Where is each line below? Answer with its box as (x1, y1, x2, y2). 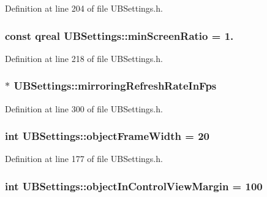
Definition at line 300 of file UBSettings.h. (5, 102, 163, 115)
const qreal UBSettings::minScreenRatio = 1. (5, 28, 234, 43)
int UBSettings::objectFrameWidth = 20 (5, 128, 209, 144)
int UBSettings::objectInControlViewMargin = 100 (5, 178, 263, 193)
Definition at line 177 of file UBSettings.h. (5, 152, 163, 165)
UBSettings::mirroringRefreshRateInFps (13, 78, 217, 93)
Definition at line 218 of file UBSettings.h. (5, 52, 163, 64)
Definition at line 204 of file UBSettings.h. (5, 2, 163, 14)
